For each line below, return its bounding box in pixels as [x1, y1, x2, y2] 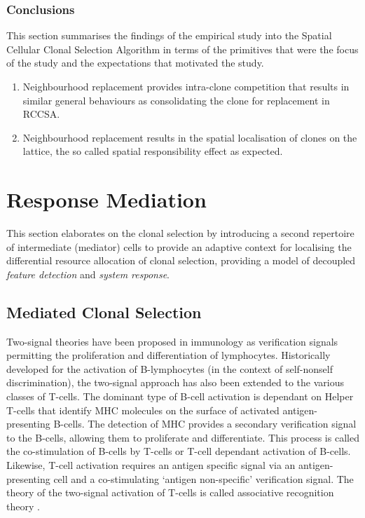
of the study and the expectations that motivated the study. [6, 55, 264, 70]
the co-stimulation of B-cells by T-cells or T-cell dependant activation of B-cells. [6, 444, 351, 458]
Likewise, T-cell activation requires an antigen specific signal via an [6, 458, 296, 472]
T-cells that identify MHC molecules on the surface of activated [6, 402, 280, 417]
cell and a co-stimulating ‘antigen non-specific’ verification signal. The [53, 471, 354, 486]
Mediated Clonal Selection [6, 301, 202, 322]
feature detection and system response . [6, 266, 170, 281]
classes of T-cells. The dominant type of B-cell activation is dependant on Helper [6, 389, 354, 404]
